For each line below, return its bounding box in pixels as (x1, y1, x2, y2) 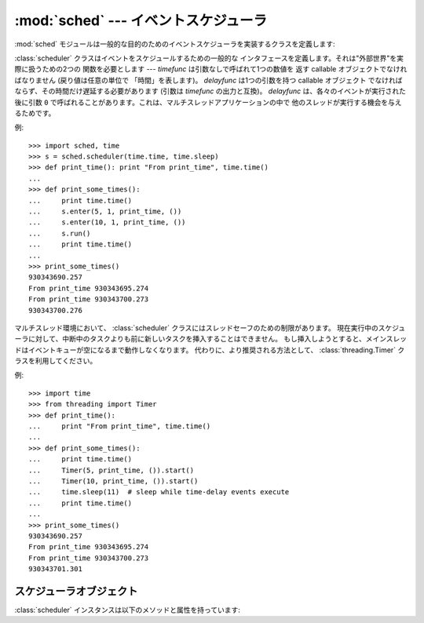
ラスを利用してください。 (14, 356, 97, 366)
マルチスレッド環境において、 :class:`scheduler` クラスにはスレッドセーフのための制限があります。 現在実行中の (14, 322, 378, 333)
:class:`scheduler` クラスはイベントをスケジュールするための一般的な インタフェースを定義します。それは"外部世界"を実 (14, 53, 404, 63)
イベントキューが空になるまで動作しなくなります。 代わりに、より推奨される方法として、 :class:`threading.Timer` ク (27, 345, 405, 355)
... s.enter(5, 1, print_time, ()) (28, 207, 182, 216)
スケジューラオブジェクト (14, 585, 138, 598)
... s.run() (28, 228, 91, 238)
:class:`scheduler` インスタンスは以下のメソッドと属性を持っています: (14, 605, 241, 615)
